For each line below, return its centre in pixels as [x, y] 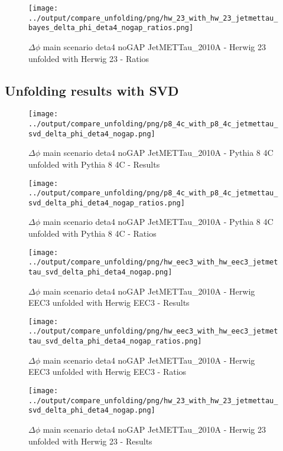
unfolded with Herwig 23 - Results [90, 441]
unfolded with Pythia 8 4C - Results [94, 164]
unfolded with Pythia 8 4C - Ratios [92, 233]
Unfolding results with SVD [92, 90]
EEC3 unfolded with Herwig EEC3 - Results [109, 303]
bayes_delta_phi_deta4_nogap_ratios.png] [111, 28]
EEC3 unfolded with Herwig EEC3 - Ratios [108, 372]
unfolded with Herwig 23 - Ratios [89, 58]
